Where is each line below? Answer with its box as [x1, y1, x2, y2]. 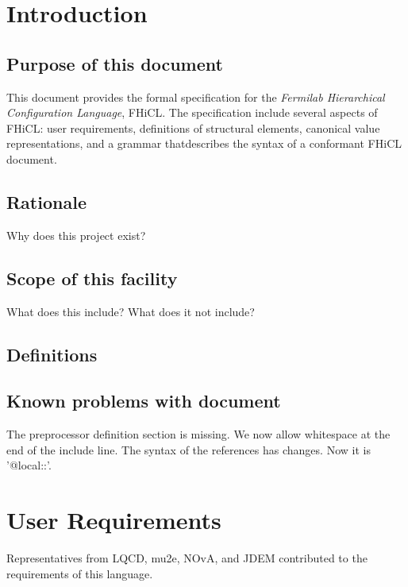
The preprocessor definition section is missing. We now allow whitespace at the [6, 426, 391, 442]
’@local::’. [6, 457, 52, 473]
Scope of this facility [6, 265, 178, 290]
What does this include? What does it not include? [6, 303, 255, 319]
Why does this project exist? [6, 226, 146, 243]
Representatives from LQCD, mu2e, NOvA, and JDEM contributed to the [6, 550, 368, 566]
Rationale [6, 189, 87, 214]
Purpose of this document [6, 51, 223, 75]
